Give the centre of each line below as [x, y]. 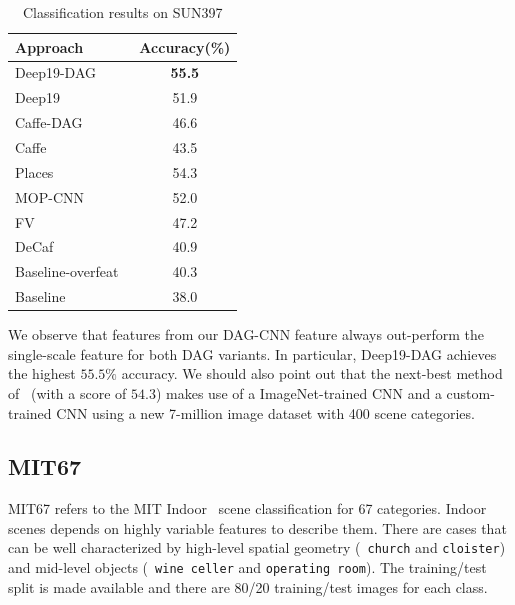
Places [34, 171]
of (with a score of [67, 392]
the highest [42, 373]
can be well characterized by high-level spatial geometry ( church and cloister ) [257, 547]
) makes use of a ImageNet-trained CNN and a [298, 392]
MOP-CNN [50, 196]
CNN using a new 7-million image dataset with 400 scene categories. [265, 412]
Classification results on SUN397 [122, 12]
